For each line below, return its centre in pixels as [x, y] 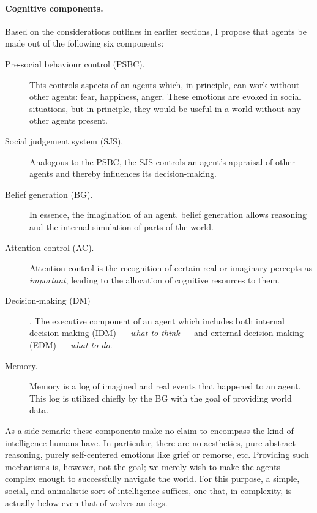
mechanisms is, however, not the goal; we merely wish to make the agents [143, 466]
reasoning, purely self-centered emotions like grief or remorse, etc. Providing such [157, 455]
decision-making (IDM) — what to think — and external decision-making [167, 333]
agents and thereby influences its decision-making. [123, 174]
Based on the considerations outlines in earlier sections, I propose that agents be [156, 31]
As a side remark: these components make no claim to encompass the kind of [149, 431]
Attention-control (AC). [50, 247]
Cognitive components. [54, 8]
